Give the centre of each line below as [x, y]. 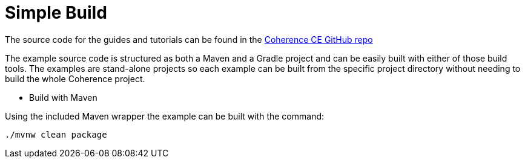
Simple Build [56, 13]
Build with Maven [63, 97]
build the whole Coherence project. [75, 78]
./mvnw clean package [56, 134]
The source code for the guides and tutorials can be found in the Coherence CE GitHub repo [189, 39]
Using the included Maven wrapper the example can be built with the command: [165, 116]
